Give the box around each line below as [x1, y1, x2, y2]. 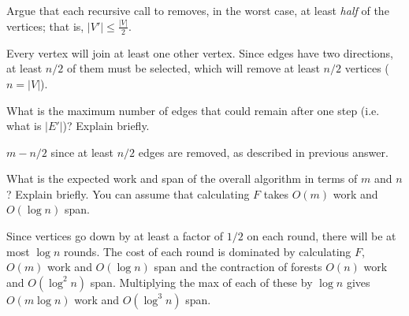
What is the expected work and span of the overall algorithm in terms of [6, 170, 358, 187]
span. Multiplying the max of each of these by [90, 273, 313, 290]
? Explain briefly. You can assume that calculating [6, 185, 250, 202]
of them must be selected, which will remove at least [66, 60, 320, 76]
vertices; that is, [6, 17, 84, 34]
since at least [50, 143, 113, 160]
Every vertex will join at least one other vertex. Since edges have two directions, [6, 44, 393, 61]
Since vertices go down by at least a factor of [6, 228, 224, 244]
